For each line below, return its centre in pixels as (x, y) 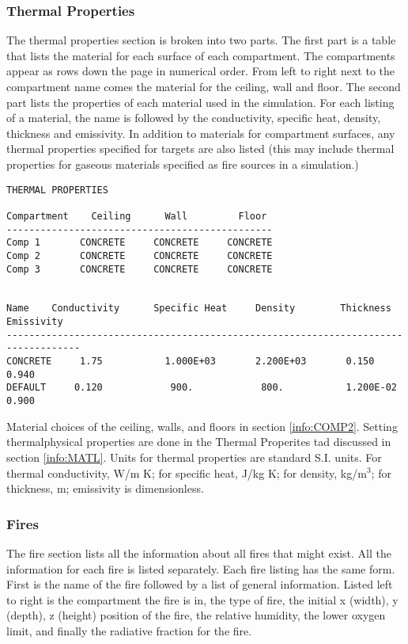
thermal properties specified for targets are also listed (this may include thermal (200, 149)
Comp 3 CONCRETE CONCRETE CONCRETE (140, 269)
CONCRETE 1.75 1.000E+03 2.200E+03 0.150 (191, 362)
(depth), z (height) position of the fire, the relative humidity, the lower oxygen (196, 615)
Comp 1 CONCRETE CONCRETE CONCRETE (140, 243)
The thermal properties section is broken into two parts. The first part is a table (201, 40)
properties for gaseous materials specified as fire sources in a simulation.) (183, 164)
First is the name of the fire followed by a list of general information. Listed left (200, 584)
